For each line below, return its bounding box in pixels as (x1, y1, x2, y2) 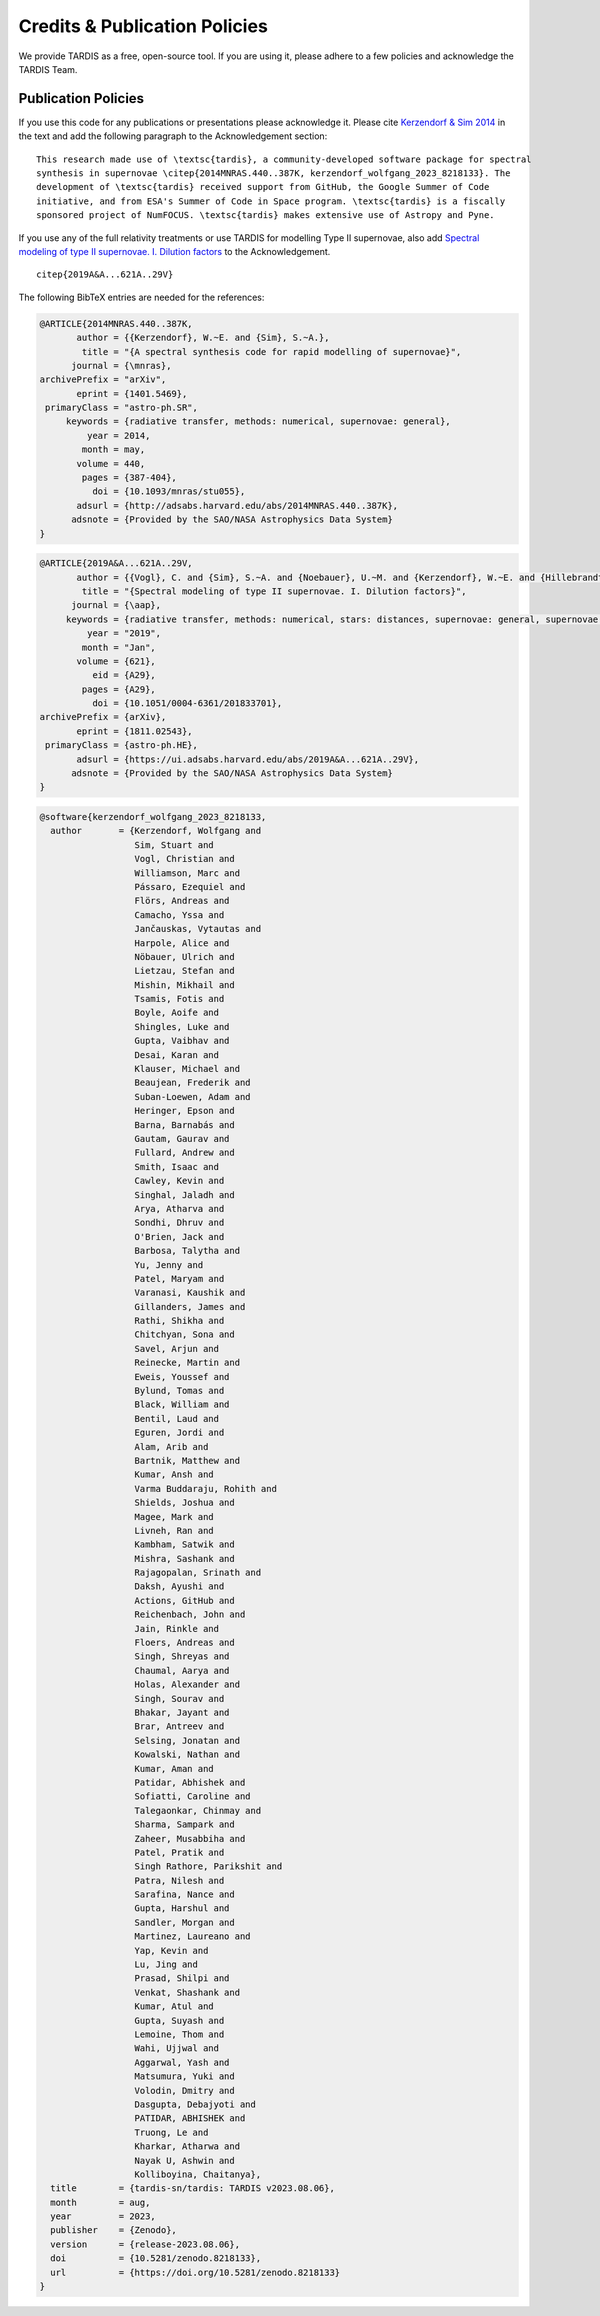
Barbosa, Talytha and (134, 1245, 240, 1257)
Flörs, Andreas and (134, 895, 230, 907)
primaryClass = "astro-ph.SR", (45, 402, 199, 414)
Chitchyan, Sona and (134, 1329, 235, 1340)
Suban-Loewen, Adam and (134, 1091, 251, 1102)
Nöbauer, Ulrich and (134, 951, 235, 962)
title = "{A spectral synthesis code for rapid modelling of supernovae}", (81, 346, 462, 357)
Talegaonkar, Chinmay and (134, 1805, 262, 1816)
